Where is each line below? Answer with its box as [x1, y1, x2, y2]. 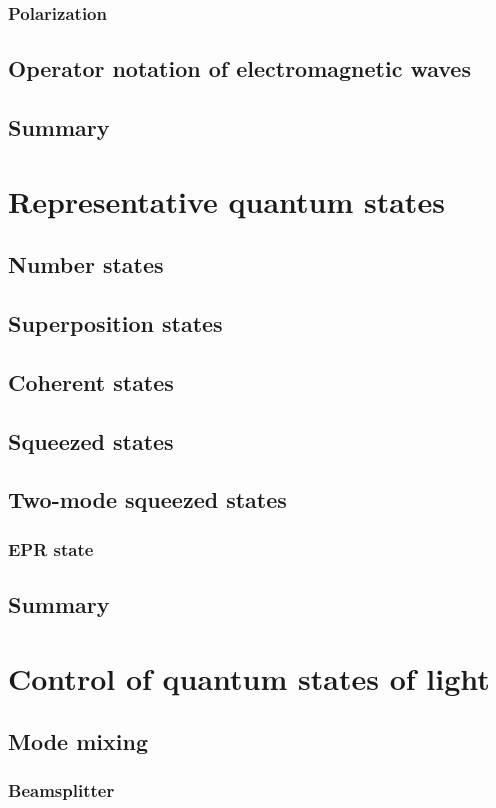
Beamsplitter [8, 778, 115, 803]
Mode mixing [8, 726, 148, 757]
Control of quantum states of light [8, 657, 490, 698]
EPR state [8, 536, 94, 561]
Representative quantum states [8, 180, 445, 221]
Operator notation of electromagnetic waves [8, 53, 471, 84]
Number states [8, 249, 164, 280]
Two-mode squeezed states [8, 484, 287, 515]
